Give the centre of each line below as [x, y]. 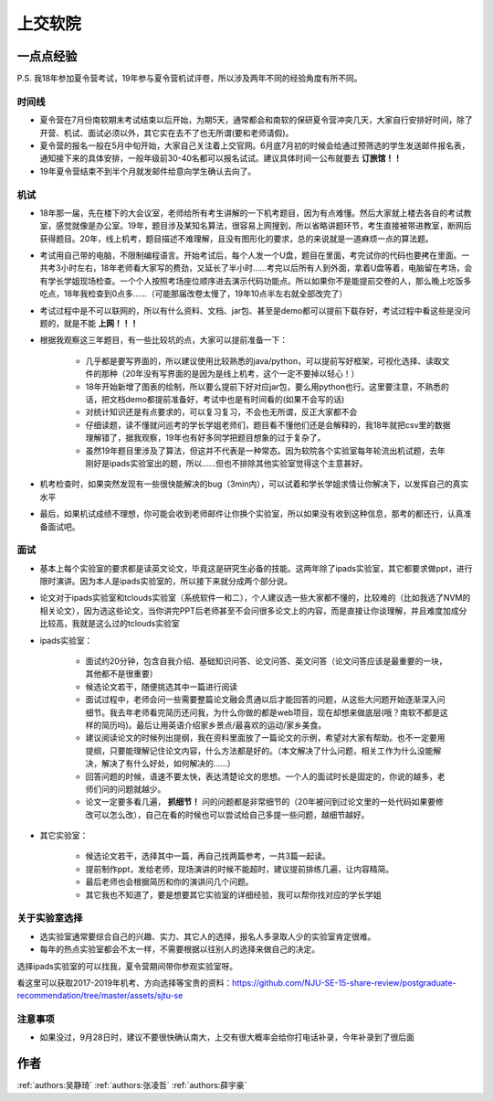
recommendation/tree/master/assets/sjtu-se [100, 996]
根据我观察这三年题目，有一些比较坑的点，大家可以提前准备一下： [163, 340]
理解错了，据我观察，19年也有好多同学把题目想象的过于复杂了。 [205, 438]
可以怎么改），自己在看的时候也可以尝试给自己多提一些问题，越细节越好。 [231, 815]
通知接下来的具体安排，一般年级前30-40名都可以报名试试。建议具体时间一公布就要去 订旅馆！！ [220, 158]
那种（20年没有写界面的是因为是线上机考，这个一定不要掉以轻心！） [230, 374]
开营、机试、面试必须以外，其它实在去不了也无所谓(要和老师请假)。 [167, 133]
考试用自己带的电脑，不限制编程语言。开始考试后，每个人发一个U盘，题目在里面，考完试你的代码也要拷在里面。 [251, 255]
